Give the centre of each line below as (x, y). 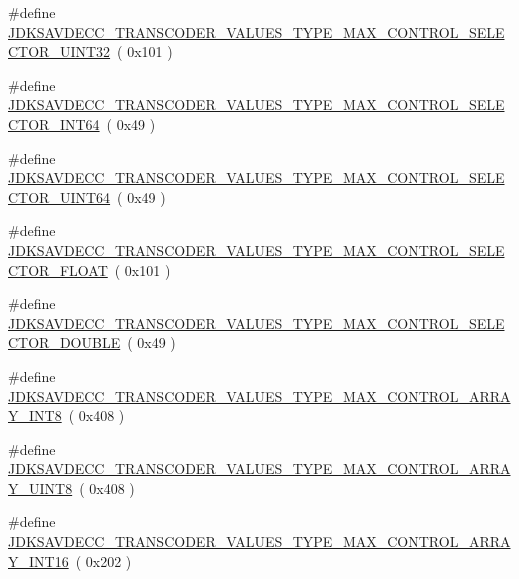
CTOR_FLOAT (58, 269)
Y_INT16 (38, 560)
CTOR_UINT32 (59, 51)
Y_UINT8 (40, 487)
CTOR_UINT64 (59, 196)
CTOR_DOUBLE (64, 342)
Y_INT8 (35, 415)
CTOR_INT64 (54, 123)
